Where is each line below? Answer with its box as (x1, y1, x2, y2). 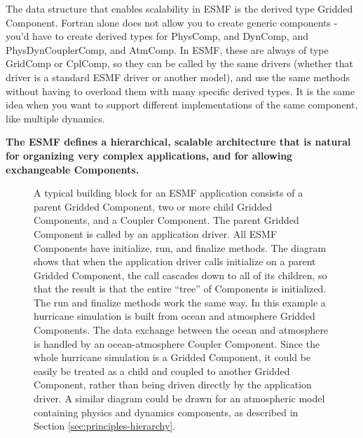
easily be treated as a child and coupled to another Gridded (34, 363, 290, 378)
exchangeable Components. (6, 162, 139, 176)
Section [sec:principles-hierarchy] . (34, 418, 176, 433)
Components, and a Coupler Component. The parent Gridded (34, 213, 299, 227)
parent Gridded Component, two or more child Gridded (34, 199, 273, 213)
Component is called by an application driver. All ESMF (34, 226, 278, 241)
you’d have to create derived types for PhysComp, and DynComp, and (6, 29, 308, 43)
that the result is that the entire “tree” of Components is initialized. (34, 281, 327, 296)
